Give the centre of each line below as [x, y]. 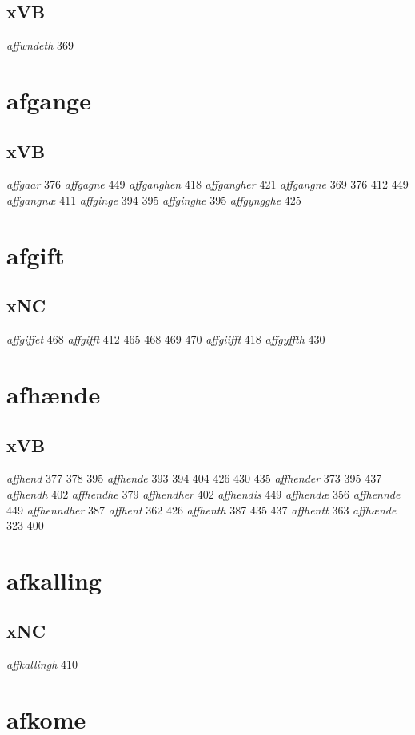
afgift [36, 254]
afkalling [54, 580]
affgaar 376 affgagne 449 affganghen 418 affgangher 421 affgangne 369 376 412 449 [207, 184]
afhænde [54, 393]
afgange [49, 99]
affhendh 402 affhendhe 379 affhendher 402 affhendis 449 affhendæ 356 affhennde [204, 493]
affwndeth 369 [40, 45]
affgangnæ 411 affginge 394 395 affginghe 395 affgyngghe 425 [154, 199]
